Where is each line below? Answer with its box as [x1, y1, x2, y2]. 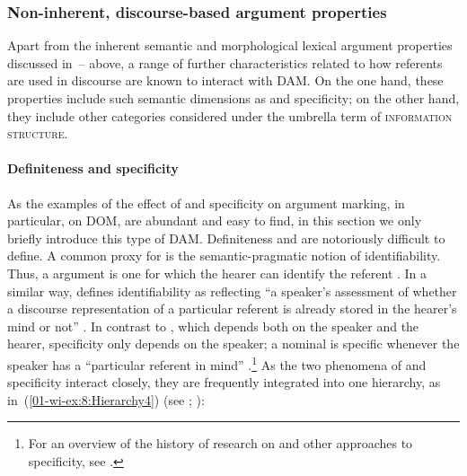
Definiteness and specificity [7, 159, 179, 178]
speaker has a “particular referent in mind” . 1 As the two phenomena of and [7, 352, 427, 374]
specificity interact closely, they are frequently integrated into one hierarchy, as [7, 373, 441, 392]
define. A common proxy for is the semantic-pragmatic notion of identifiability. [7, 246, 441, 265]
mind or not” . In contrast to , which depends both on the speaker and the [7, 316, 419, 335]
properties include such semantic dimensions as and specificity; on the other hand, [7, 89, 460, 107]
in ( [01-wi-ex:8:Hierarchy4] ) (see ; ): [7, 390, 205, 409]
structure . [7, 124, 68, 143]
